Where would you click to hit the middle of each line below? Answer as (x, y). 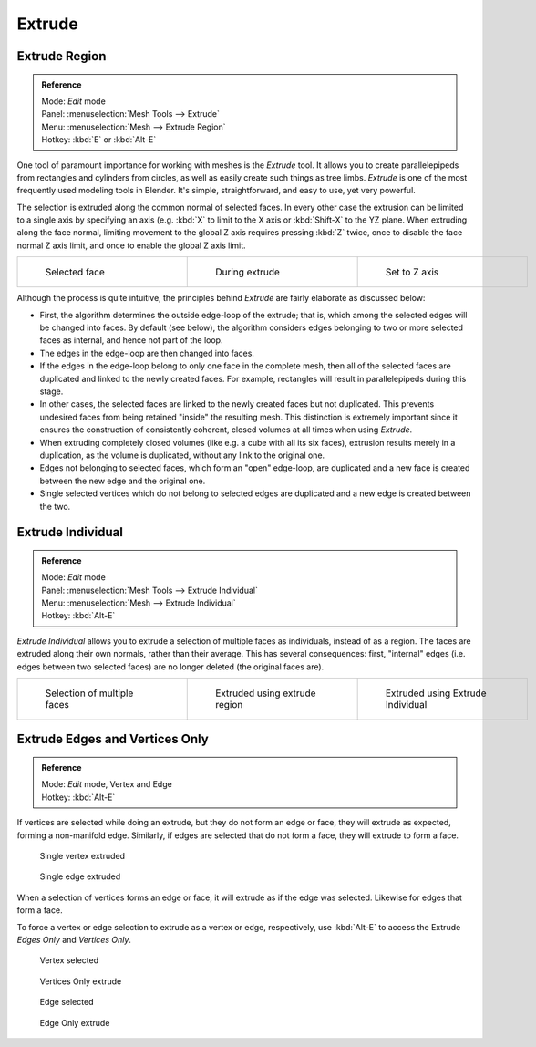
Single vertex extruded (82, 856)
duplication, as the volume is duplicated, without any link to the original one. (182, 455)
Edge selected (67, 1002)
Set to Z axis (412, 272)
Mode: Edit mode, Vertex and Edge (107, 784)
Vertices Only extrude (81, 981)
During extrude (247, 272)
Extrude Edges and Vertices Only (113, 739)
